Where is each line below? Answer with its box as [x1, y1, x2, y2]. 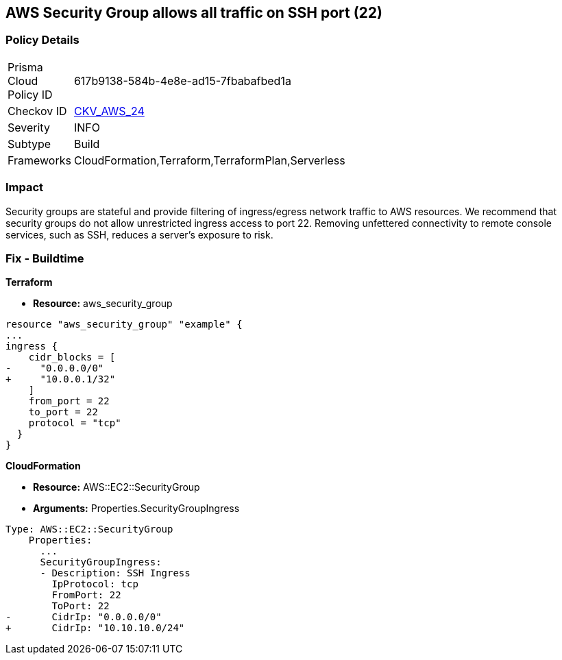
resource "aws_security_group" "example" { [5, 319, 243, 330]
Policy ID [8, 87, 53, 101]
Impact [5, 180, 44, 195]
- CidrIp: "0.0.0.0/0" [5, 611, 162, 623]
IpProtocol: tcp [51, 578, 138, 590]
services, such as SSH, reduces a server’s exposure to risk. [5, 228, 273, 241]
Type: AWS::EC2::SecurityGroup [5, 524, 173, 535]
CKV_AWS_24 [73, 103, 145, 118]
